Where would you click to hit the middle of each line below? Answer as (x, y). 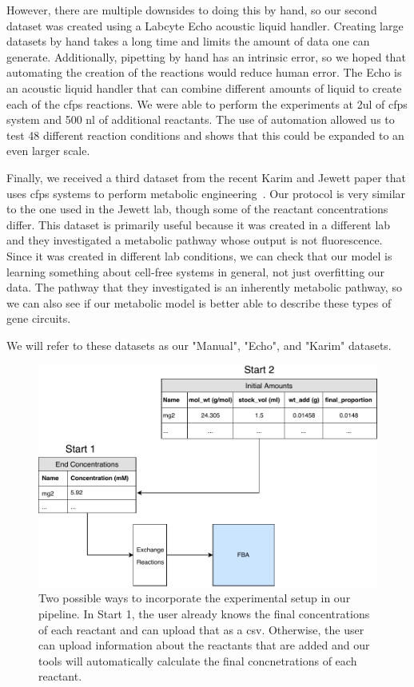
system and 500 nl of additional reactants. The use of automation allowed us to (201, 119)
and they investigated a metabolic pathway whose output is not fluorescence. (195, 240)
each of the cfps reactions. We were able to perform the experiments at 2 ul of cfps (207, 103)
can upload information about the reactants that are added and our (204, 645)
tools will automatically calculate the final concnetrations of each (198, 660)
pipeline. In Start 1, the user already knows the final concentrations (204, 614)
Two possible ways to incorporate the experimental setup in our (195, 598)
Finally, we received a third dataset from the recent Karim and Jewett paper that (207, 177)
